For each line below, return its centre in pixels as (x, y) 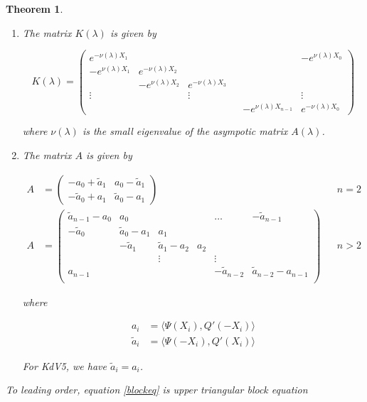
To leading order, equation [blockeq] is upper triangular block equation (157, 390)
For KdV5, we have (64, 365)
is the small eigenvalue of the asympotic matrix (185, 131)
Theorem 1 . (34, 9)
